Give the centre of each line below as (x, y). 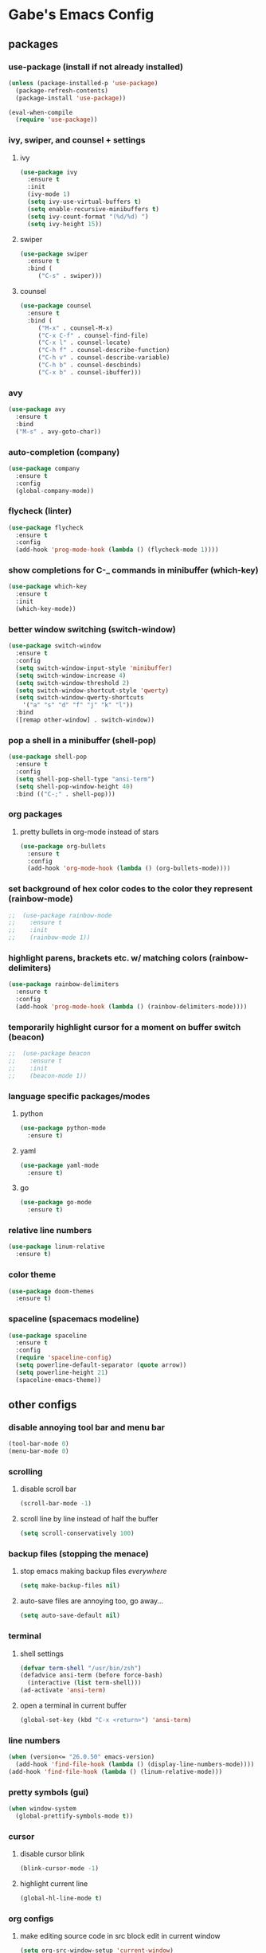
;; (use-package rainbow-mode (60, 915)
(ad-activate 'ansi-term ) (63, 1690)
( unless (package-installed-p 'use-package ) (83, 83)
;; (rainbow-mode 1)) (49, 937)
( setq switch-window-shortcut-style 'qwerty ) (92, 691)
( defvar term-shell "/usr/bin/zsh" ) (80, 1668)
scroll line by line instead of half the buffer (89, 1519)
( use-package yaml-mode (59, 1165)
